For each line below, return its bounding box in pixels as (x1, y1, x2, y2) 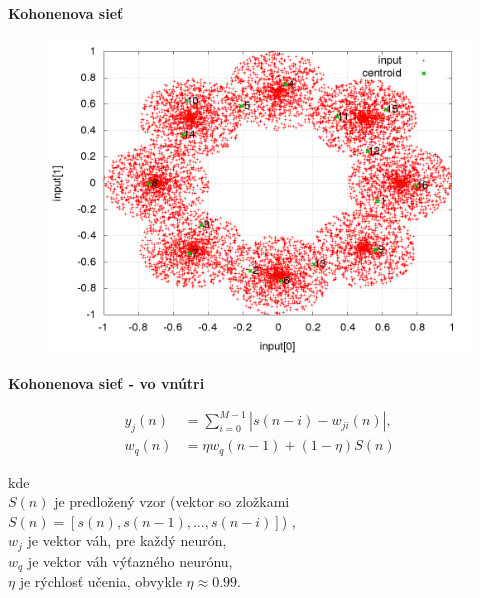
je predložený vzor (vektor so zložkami (54, 491, 290, 512)
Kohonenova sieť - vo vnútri (8, 373, 205, 394)
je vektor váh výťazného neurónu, (27, 550, 233, 571)
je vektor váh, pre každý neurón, (27, 530, 227, 551)
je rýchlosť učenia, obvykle (19, 571, 182, 592)
